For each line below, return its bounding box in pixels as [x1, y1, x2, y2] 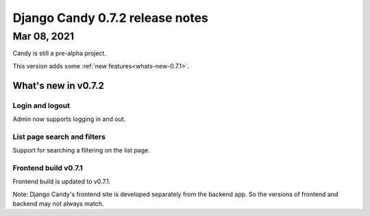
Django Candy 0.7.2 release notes [12, 10, 209, 25]
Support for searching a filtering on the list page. [12, 146, 150, 154]
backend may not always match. [12, 200, 104, 208]
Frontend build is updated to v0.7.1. [12, 178, 111, 186]
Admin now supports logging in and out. [12, 115, 126, 123]
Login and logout [12, 100, 70, 110]
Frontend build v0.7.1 [12, 163, 84, 172]
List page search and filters [12, 132, 106, 141]
